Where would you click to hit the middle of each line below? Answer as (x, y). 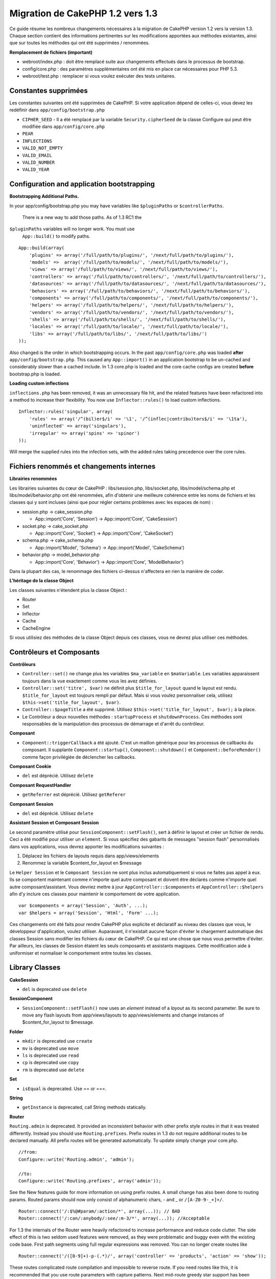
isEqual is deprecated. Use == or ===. (64, 1088)
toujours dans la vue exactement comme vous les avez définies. (90, 681)
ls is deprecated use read (51, 1055)
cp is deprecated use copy (51, 1063)
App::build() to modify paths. (56, 236)
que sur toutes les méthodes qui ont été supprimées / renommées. (80, 43)
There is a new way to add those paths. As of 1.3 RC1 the (82, 217)
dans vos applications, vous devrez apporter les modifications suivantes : (87, 846)
